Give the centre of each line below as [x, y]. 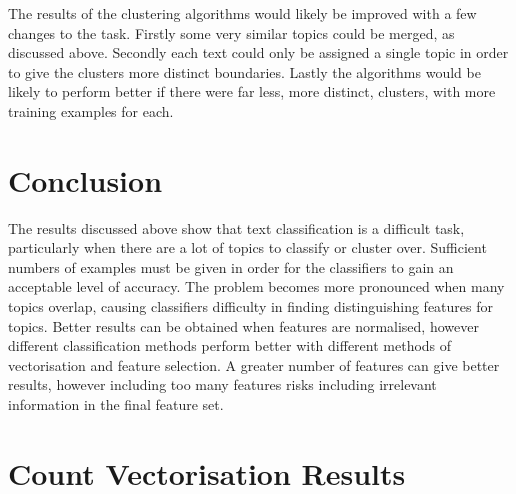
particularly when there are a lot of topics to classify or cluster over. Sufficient [247, 247]
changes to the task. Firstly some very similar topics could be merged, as [231, 32]
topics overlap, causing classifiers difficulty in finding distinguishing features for [250, 306]
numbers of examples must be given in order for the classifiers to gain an [231, 266]
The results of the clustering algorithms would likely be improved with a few [242, 13]
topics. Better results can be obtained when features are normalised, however [243, 325]
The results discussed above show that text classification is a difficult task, [236, 227]
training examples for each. [91, 110]
